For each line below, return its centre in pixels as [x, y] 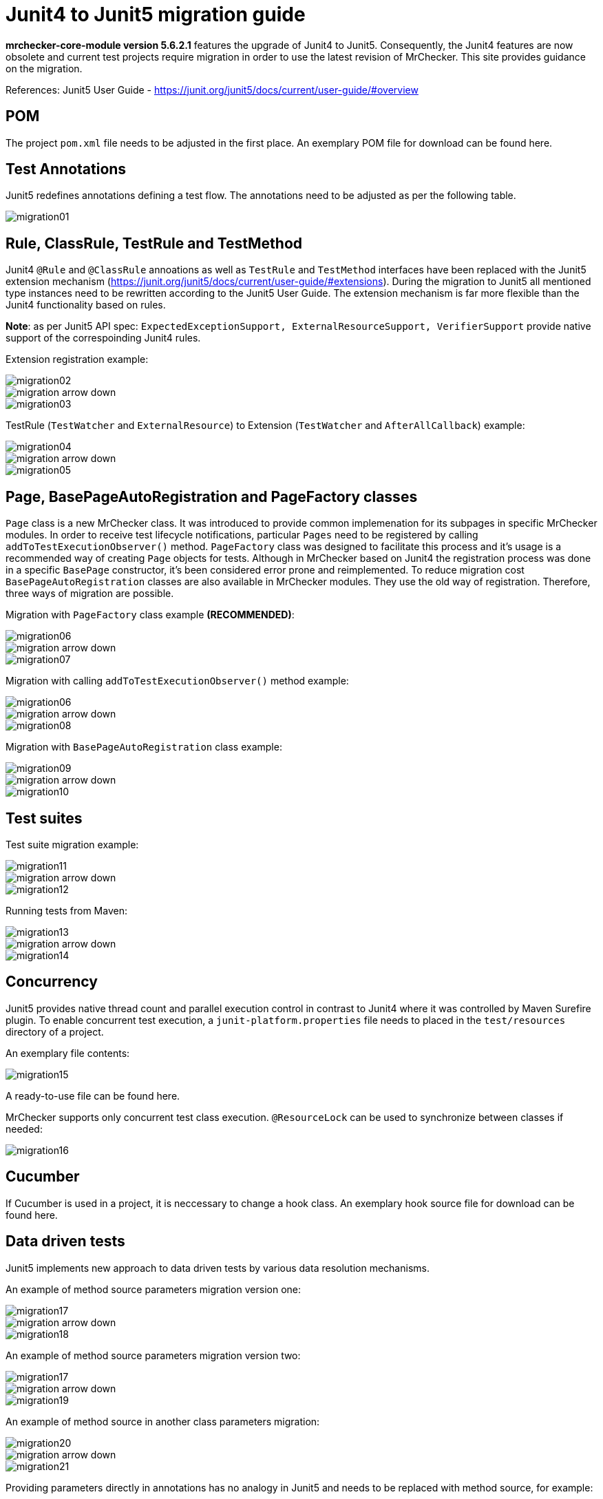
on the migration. [44, 68]
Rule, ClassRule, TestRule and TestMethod [154, 243]
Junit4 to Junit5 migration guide [156, 14]
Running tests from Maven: [66, 910]
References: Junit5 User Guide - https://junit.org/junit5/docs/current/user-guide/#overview [212, 90]
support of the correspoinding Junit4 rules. [103, 338]
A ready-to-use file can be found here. [93, 1096]
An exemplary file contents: [68, 1053]
